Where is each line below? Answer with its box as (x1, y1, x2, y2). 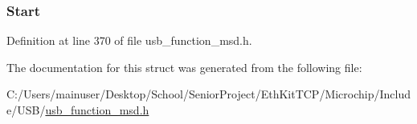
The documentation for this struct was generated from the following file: (6, 58, 362, 75)
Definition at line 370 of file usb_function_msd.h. (6, 32, 252, 49)
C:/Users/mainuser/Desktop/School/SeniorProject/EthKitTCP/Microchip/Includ (6, 86, 411, 102)
